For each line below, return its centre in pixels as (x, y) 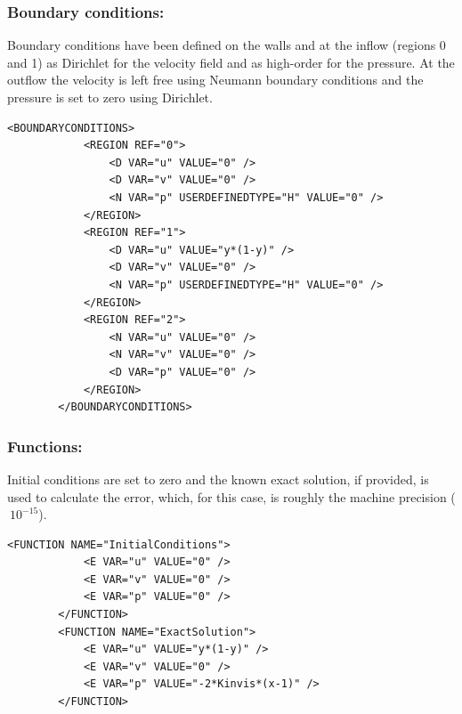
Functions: (45, 446)
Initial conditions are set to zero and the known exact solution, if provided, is (218, 479)
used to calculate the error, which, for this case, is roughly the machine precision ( (231, 496)
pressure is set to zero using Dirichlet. (110, 97)
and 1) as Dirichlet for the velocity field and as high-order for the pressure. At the (231, 62)
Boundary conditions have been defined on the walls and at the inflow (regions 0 (227, 45)
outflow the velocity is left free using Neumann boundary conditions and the (215, 80)
